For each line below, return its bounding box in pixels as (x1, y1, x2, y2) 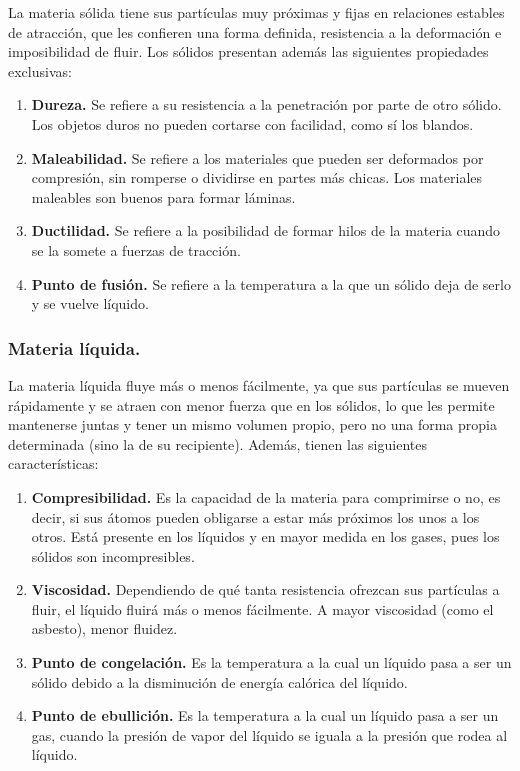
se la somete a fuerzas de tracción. (31, 239, 241, 260)
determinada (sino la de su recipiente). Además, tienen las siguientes (8, 433, 427, 454)
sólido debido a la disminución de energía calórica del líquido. (31, 671, 408, 692)
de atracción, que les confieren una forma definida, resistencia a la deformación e (8, 21, 502, 42)
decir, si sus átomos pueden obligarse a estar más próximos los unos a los (31, 506, 480, 527)
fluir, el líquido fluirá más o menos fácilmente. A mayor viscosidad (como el (31, 598, 494, 619)
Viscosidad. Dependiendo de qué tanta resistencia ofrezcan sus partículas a (31, 579, 500, 600)
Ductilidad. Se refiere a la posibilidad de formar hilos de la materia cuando (31, 220, 501, 241)
